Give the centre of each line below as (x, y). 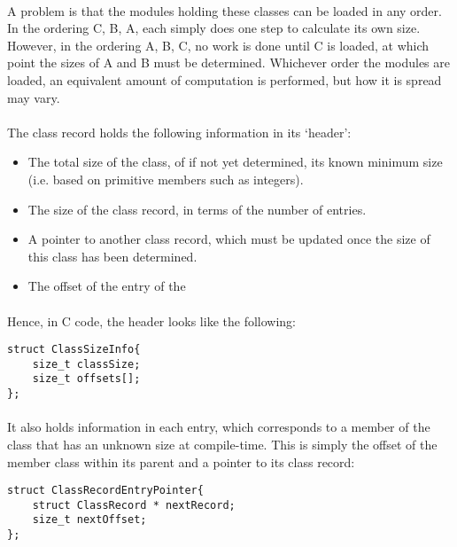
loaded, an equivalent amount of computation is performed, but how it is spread (225, 79)
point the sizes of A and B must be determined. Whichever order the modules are (228, 63)
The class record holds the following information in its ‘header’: (179, 132)
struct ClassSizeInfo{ (74, 350)
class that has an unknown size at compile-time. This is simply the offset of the (222, 444)
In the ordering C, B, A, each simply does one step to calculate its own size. (214, 28)
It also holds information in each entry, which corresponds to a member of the (219, 427)
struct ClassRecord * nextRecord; (134, 505)
